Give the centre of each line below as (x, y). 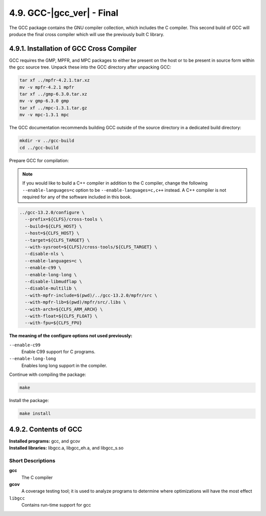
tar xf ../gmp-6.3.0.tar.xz (53, 94)
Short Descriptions (32, 460)
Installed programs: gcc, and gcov (45, 441)
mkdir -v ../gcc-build (47, 141)
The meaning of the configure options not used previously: (71, 336)
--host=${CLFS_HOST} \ (52, 233)
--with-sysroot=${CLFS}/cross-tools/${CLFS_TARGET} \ (91, 247)
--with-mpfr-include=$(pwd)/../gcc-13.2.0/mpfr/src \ (91, 295)
